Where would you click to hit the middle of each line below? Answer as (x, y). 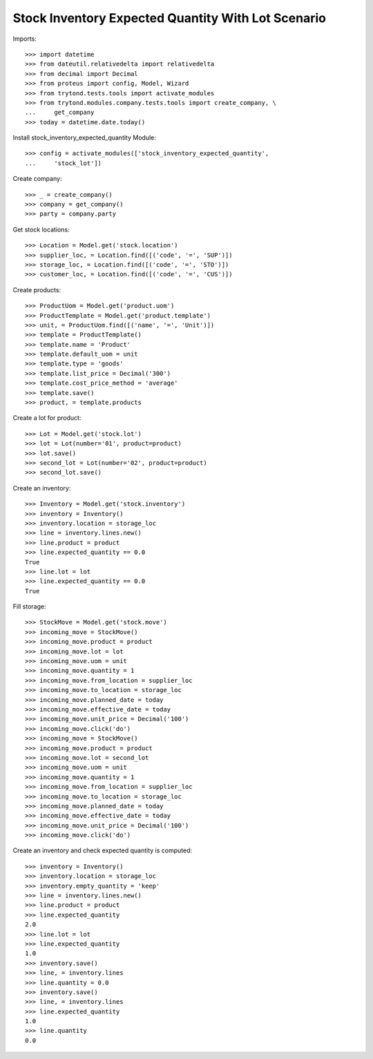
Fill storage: (29, 607)
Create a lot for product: (47, 418)
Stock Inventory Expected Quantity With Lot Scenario (169, 18)
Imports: (25, 39)
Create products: (37, 289)
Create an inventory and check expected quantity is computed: (103, 850)
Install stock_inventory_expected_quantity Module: (85, 137)
